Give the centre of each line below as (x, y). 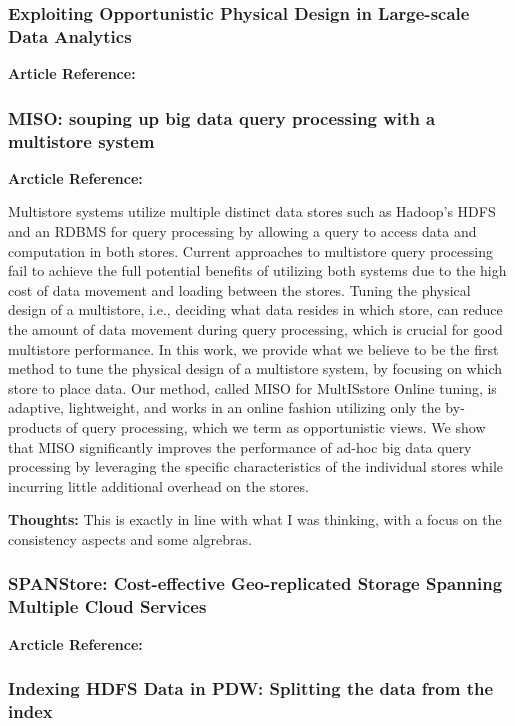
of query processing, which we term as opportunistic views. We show (276, 427)
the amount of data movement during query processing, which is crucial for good (255, 329)
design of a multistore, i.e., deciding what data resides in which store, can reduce (255, 309)
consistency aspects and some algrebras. (130, 538)
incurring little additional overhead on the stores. (158, 485)
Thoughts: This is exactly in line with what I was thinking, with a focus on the (255, 519)
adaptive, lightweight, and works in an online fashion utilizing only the (224, 407)
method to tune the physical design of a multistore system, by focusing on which (255, 368)
